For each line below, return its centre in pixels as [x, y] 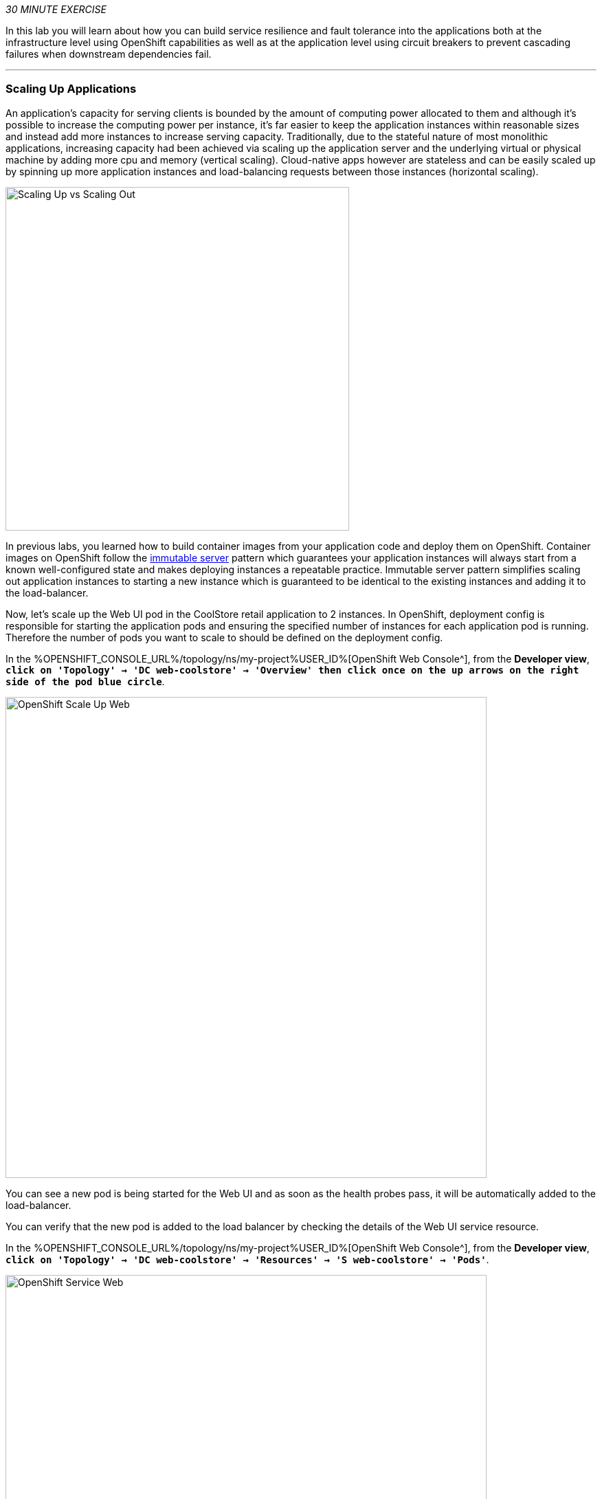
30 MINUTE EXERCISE [56, 9]
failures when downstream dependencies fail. [109, 54]
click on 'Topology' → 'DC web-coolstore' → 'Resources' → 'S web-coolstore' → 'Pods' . [247, 1259]
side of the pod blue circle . [85, 681]
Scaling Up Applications [71, 89]
